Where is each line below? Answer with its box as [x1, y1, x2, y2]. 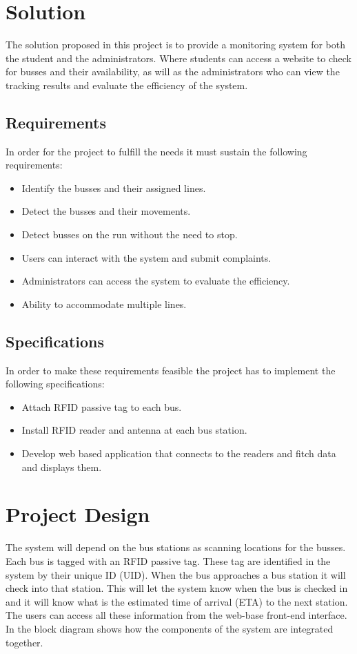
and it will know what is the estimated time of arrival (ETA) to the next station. [6, 594, 348, 608]
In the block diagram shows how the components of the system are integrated [6, 621, 334, 635]
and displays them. [21, 459, 102, 474]
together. [6, 635, 43, 649]
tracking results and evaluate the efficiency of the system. [6, 77, 248, 92]
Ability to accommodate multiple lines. [21, 296, 187, 311]
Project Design [6, 500, 150, 528]
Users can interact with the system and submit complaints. [21, 250, 272, 265]
